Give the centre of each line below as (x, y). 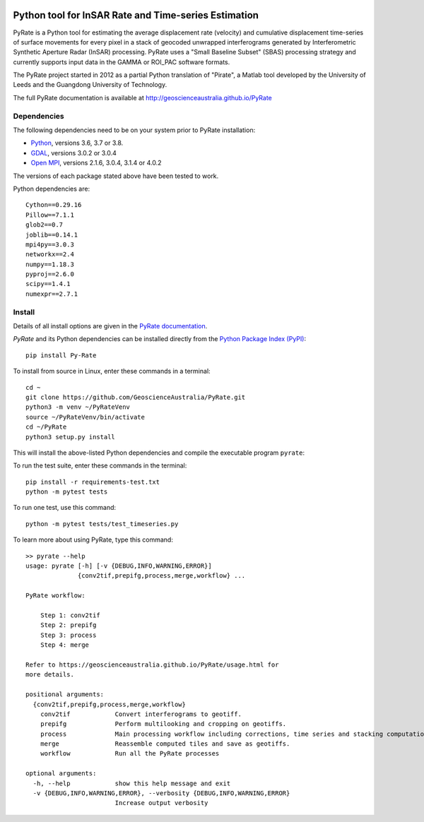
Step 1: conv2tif (70, 615)
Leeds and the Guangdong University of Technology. (90, 85)
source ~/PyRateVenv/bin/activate (85, 417)
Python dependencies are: (52, 189)
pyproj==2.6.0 (50, 274)
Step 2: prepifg (68, 625)
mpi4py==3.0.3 (50, 244)
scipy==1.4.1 (48, 284)
